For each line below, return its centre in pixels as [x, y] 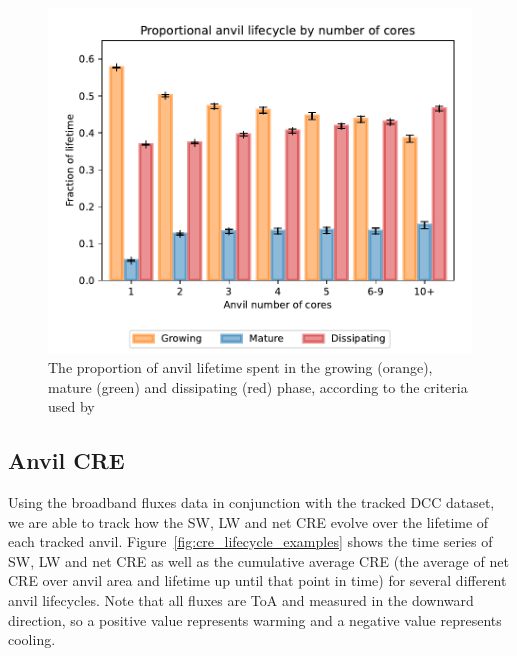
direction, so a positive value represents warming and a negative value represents [255, 619]
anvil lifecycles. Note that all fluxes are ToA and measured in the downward [241, 599]
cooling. [32, 639]
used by [71, 406]
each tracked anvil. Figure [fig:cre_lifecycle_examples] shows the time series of [250, 541]
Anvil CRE [66, 460]
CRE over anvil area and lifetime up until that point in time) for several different [257, 580]
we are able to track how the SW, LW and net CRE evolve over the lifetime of [248, 521]
